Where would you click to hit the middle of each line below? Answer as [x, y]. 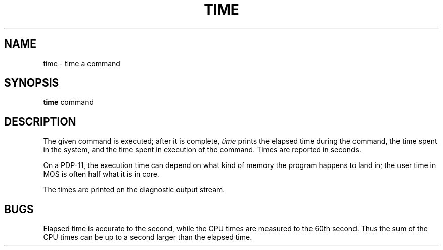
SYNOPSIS [32, 83]
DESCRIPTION [40, 121]
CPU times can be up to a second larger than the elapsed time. [148, 237]
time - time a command [82, 63]
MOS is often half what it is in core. [101, 174]
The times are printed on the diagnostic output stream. [134, 190]
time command [68, 102]
